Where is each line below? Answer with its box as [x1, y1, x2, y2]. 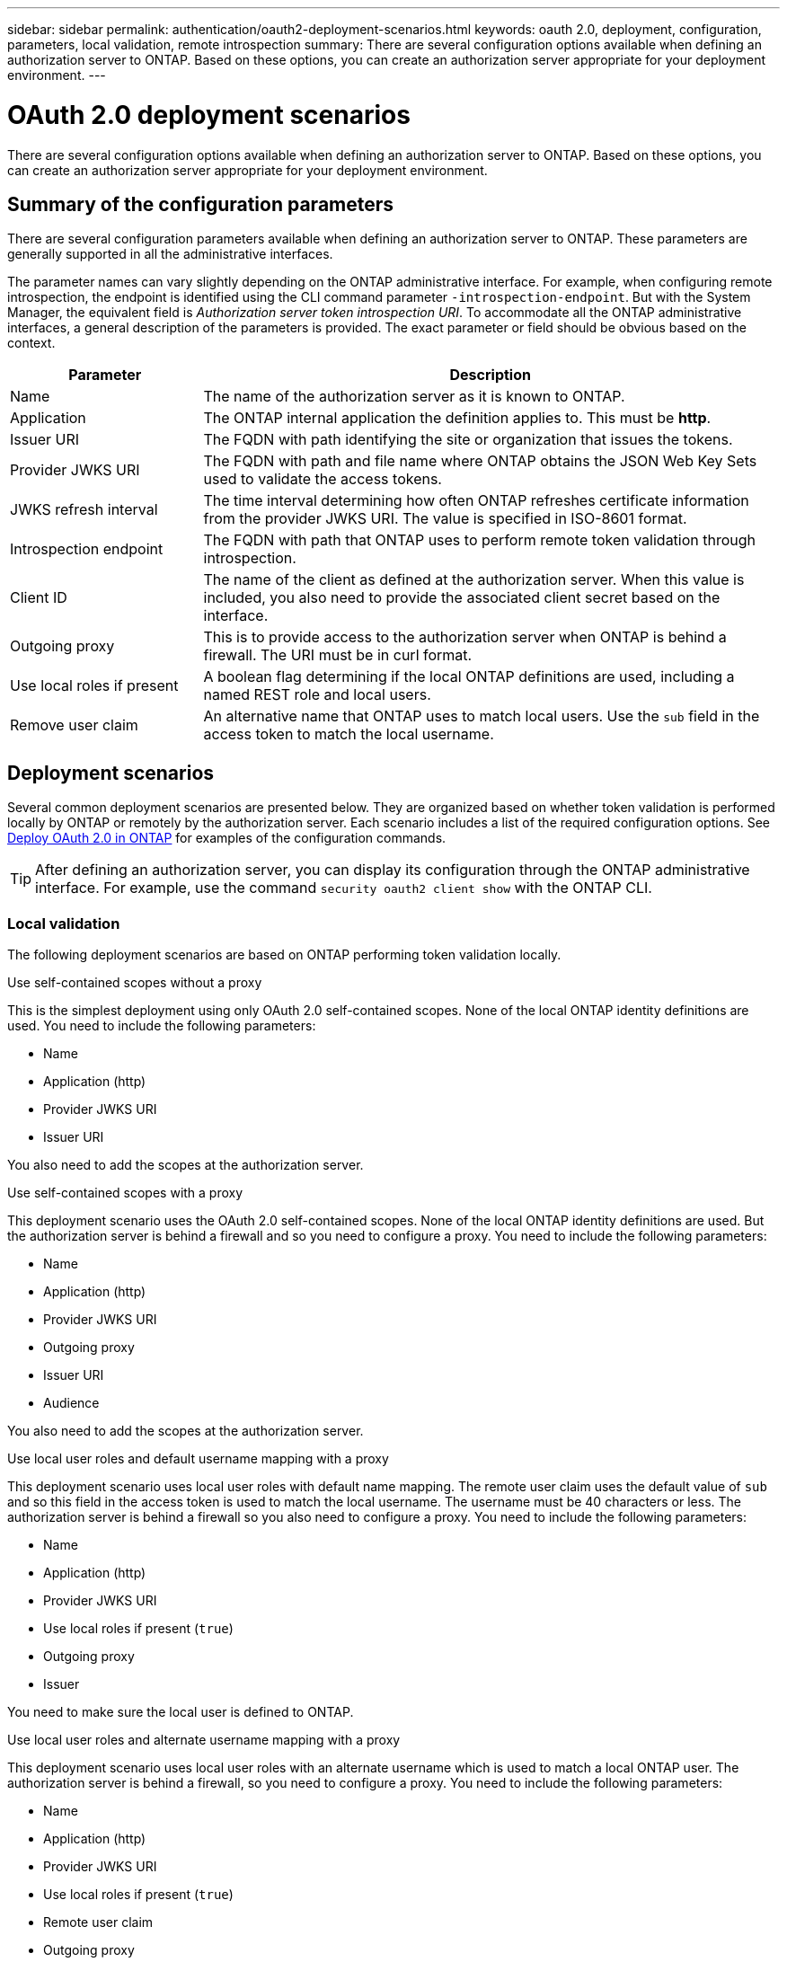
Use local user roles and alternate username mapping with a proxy [7, 1731, 401, 1747]
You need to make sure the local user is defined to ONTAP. [7, 1703, 354, 1719]
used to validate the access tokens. [203, 470, 442, 489]
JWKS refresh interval [10, 500, 158, 519]
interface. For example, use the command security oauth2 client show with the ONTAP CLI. [35, 879, 652, 897]
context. [7, 335, 56, 351]
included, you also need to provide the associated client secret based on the [203, 588, 721, 607]
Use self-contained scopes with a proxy [7, 1184, 243, 1200]
